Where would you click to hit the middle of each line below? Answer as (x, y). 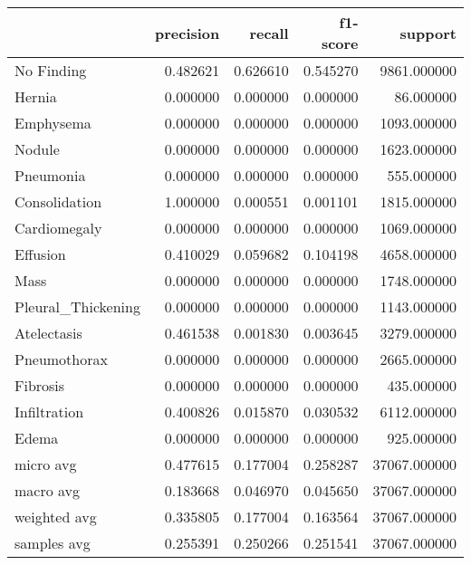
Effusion (40, 254)
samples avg (53, 543)
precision (187, 33)
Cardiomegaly (58, 228)
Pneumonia (50, 175)
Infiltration (49, 412)
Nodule (37, 149)
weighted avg (56, 517)
